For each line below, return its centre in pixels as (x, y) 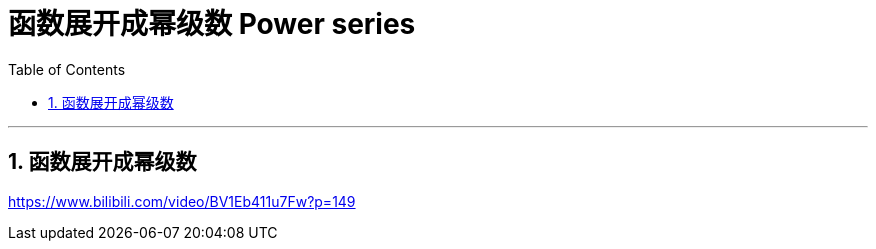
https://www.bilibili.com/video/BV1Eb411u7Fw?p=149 (182, 201)
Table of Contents (67, 69)
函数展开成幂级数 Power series (212, 24)
